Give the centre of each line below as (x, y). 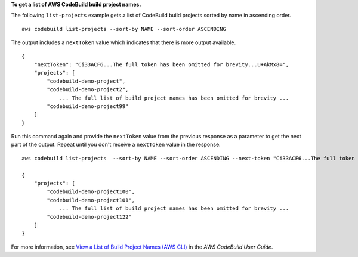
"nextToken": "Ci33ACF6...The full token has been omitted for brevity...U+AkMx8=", (161, 64)
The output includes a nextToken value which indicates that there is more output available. (124, 42)
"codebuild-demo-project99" (88, 106)
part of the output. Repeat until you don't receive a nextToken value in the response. (116, 145)
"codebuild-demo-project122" (89, 217)
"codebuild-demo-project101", (91, 200)
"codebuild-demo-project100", (91, 192)
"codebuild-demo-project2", (88, 90)
